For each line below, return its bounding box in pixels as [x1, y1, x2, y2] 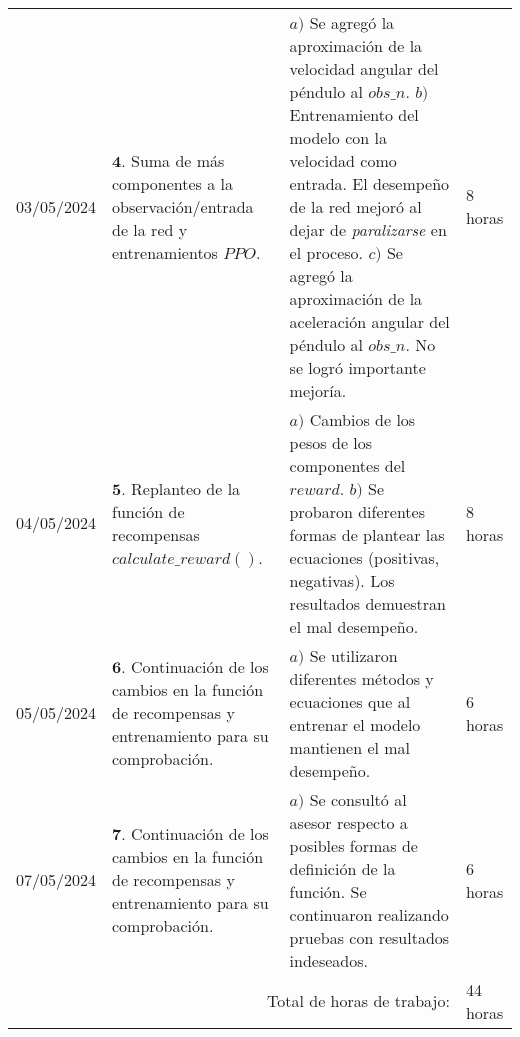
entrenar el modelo [289, 712, 421, 736]
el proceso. [289, 240, 364, 264]
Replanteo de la [130, 476, 241, 500]
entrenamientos [112, 240, 218, 264]
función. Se [289, 879, 367, 903]
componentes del [289, 453, 406, 477]
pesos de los [289, 430, 373, 454]
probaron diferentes [289, 499, 425, 523]
